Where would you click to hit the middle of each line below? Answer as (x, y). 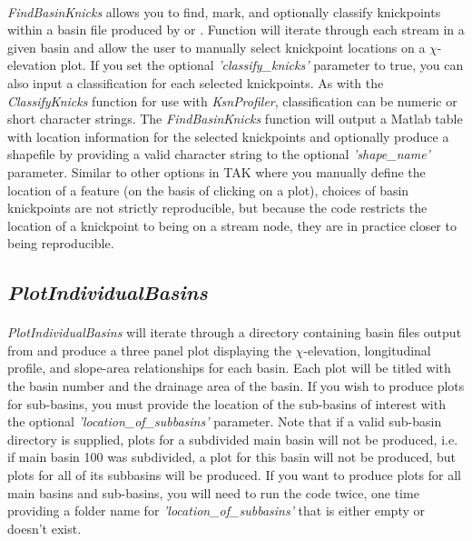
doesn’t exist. (44, 528)
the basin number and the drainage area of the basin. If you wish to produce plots (236, 386)
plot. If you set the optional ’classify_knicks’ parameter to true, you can (262, 65)
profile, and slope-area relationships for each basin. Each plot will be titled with (229, 368)
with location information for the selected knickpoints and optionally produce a (228, 136)
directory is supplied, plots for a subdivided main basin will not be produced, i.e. (233, 439)
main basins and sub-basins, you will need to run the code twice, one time (213, 492)
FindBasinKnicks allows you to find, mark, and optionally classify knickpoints (224, 11)
